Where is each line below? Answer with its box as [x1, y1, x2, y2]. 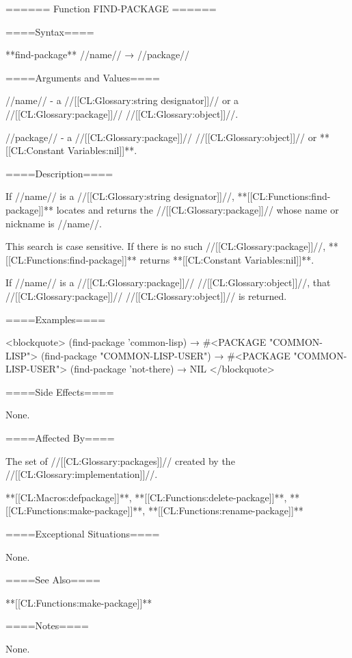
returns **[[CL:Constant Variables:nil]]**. [139, 252, 314, 266]
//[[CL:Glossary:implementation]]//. [5, 467, 158, 481]
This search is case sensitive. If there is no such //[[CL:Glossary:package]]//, [5, 239, 326, 253]
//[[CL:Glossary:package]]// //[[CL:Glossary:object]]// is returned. [5, 288, 287, 303]
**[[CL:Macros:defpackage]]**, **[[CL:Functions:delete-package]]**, [5, 490, 287, 504]
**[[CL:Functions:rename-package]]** [148, 503, 303, 518]
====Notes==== [5, 618, 89, 633]
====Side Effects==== [5, 384, 114, 398]
